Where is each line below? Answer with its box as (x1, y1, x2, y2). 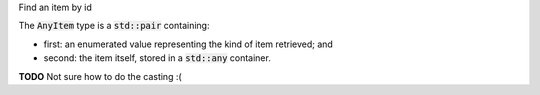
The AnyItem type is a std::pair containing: (18, 20, 210, 32)
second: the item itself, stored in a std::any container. (43, 52, 272, 64)
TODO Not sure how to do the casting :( (18, 70, 182, 82)
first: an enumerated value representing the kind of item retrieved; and (43, 38, 334, 50)
